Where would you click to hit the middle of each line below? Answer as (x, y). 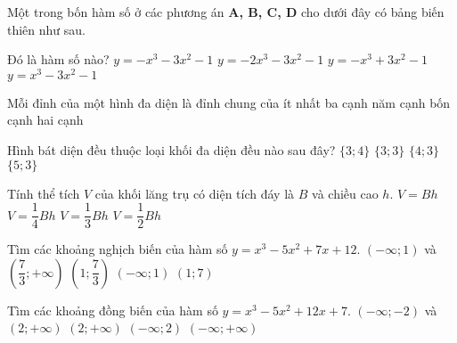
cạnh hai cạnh (45, 120)
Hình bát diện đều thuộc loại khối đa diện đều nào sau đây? (171, 150)
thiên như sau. (46, 29)
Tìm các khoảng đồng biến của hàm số (113, 310)
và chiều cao (345, 193)
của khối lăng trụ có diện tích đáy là (195, 193)
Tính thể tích (44, 193)
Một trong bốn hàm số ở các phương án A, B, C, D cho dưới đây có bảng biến (226, 12)
